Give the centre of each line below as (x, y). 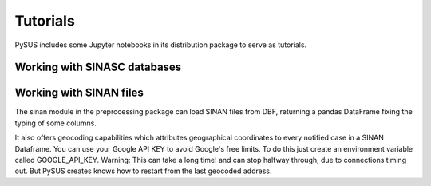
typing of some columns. (56, 123)
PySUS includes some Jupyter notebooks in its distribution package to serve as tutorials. (161, 45)
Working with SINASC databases (98, 67)
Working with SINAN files (79, 93)
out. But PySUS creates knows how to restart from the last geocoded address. (143, 171)
